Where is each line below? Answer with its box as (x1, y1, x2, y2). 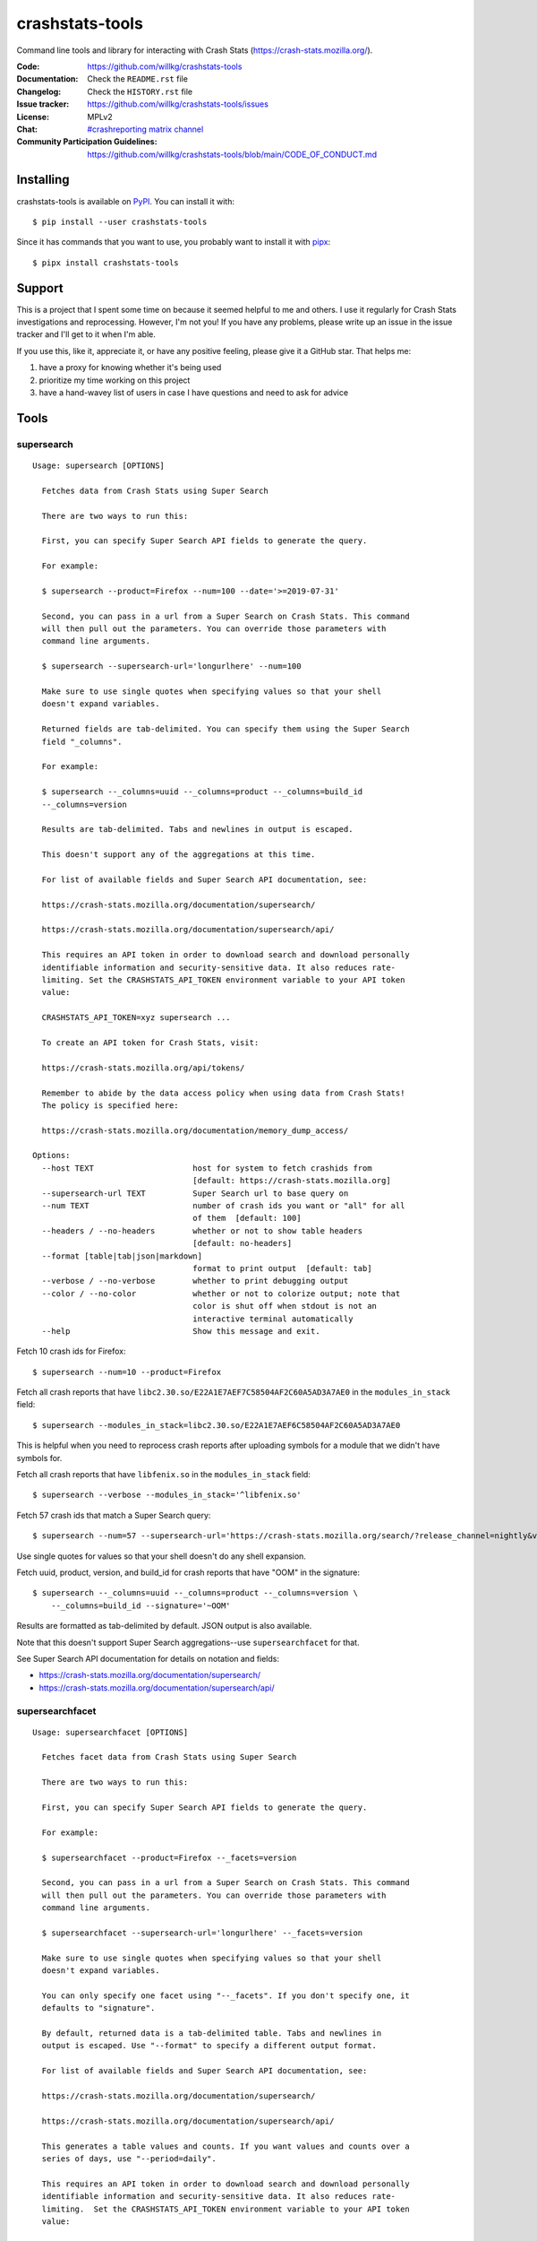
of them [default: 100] (192, 1213, 302, 1224)
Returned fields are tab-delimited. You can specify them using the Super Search (41, 724, 411, 734)
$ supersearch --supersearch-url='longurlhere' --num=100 (41, 662, 302, 671)
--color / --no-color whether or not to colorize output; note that (41, 1288, 401, 1299)
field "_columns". (41, 736, 123, 747)
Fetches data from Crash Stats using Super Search (41, 485, 268, 496)
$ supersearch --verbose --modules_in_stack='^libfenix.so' (32, 1490, 302, 1501)
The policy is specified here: (41, 1100, 179, 1111)
